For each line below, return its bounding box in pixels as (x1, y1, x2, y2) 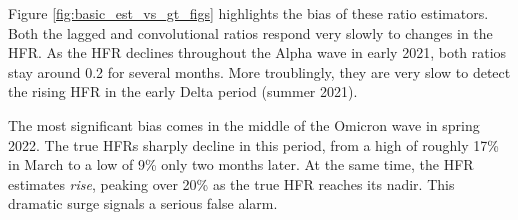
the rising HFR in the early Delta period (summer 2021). (8, 81, 358, 102)
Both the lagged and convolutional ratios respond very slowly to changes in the (8, 22, 493, 43)
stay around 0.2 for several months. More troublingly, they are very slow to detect (8, 61, 511, 82)
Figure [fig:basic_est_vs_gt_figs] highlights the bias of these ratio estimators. (8, 3, 489, 23)
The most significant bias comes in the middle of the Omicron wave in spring (8, 114, 480, 135)
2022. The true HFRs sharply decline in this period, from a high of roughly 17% (8, 134, 499, 155)
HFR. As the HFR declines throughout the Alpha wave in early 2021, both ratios (8, 42, 507, 63)
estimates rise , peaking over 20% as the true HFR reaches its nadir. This (8, 173, 455, 194)
